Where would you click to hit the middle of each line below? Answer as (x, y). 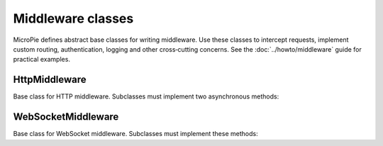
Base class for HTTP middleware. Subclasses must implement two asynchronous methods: (146, 96)
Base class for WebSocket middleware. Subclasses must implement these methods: (135, 134)
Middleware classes (73, 18)
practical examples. (42, 60)
